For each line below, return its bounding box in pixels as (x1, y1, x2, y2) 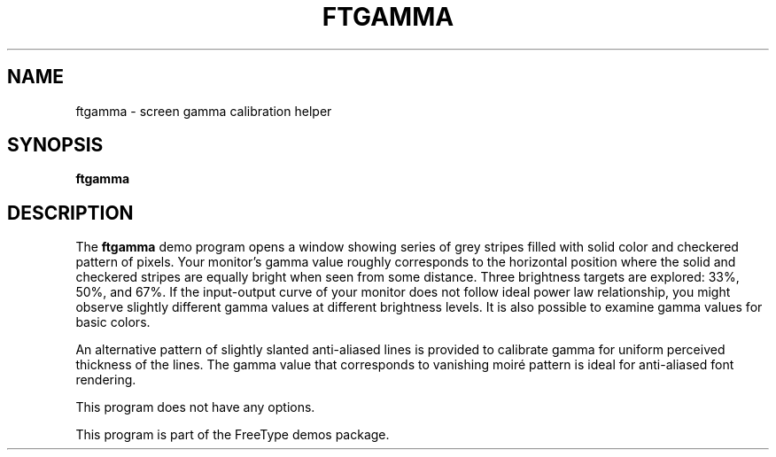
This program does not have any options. (75, 399, 315, 415)
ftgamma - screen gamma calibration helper (75, 103, 332, 119)
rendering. (75, 372, 136, 388)
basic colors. (75, 314, 151, 330)
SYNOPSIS (7, 134, 104, 157)
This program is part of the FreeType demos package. (75, 427, 390, 443)
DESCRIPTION (7, 201, 134, 224)
